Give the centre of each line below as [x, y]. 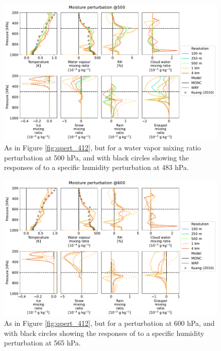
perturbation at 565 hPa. [42, 343]
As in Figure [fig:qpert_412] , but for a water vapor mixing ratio [102, 148]
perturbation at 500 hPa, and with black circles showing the [96, 157]
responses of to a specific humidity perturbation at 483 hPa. [96, 167]
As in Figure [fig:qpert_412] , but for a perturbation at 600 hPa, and [109, 323]
